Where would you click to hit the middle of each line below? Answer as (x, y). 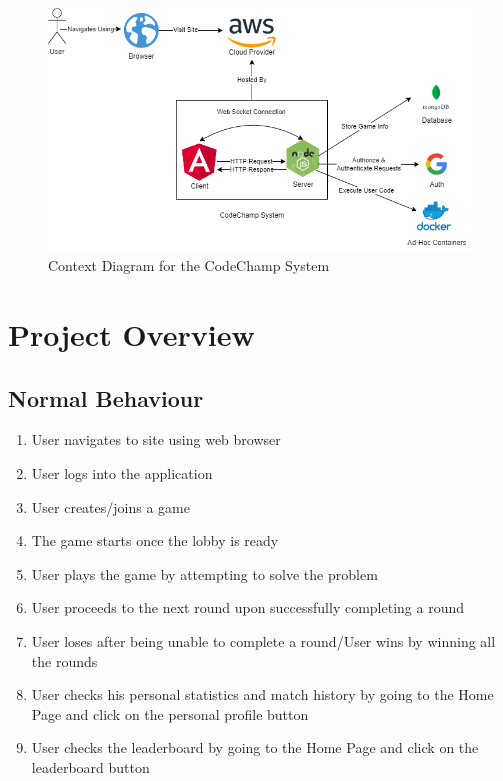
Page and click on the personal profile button (170, 713)
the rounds (64, 660)
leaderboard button (90, 766)
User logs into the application (122, 473)
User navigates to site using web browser (156, 439)
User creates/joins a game (110, 506)
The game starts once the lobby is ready (155, 540)
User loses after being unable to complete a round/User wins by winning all (263, 641)
